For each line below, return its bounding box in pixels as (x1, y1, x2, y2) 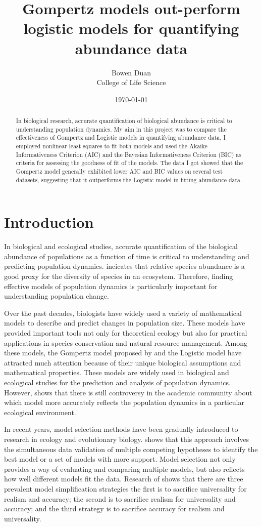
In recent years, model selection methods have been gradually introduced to (4, 424, 238, 434)
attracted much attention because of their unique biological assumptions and (4, 357, 241, 368)
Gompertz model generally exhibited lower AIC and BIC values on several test (16, 167, 223, 176)
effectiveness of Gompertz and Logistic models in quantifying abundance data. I (16, 133, 226, 142)
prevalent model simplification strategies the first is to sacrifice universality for (4, 483, 247, 494)
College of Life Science (96, 77, 166, 88)
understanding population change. (4, 291, 109, 301)
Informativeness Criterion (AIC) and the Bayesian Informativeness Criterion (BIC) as (16, 150, 241, 158)
